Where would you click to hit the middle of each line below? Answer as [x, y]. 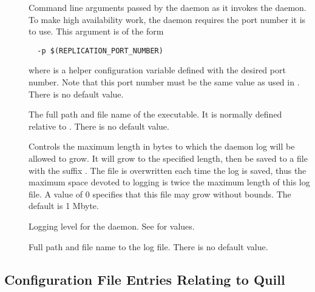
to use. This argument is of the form [96, 31]
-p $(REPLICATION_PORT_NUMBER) [100, 51]
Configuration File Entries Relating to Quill [145, 279]
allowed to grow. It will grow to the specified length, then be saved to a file [168, 158]
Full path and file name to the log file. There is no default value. [148, 246]
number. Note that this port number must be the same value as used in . [164, 82]
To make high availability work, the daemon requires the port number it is [167, 19]
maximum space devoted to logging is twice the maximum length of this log [169, 182]
